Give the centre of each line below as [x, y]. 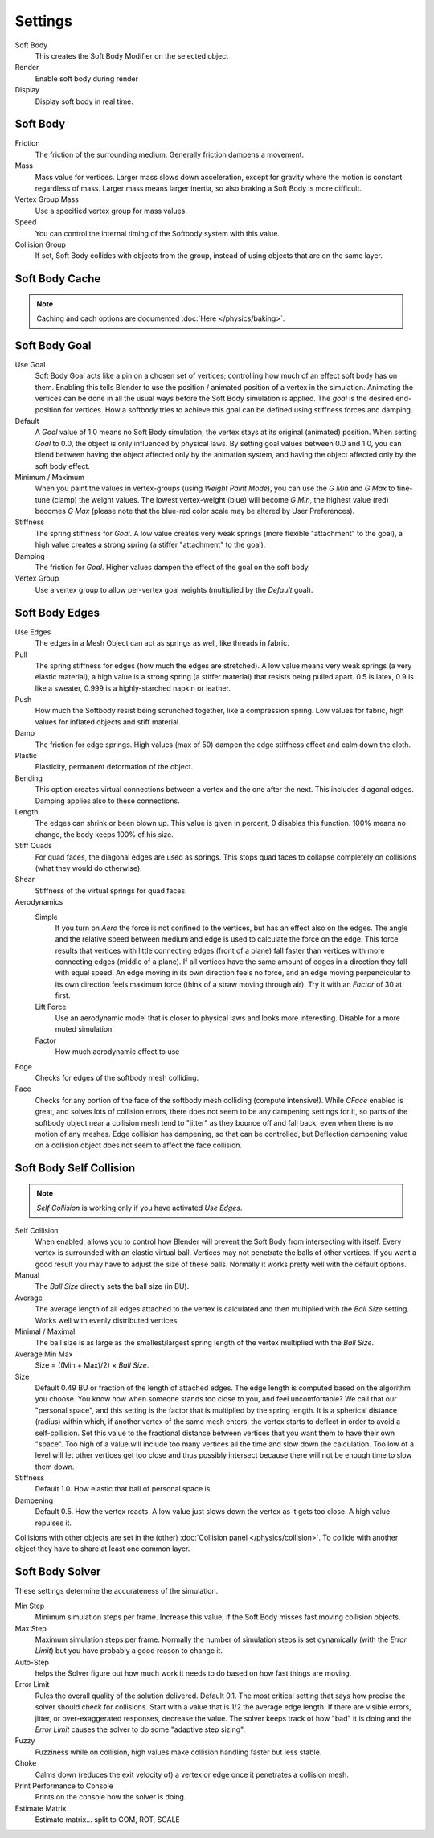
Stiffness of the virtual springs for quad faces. [111, 890]
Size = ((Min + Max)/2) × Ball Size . [92, 1365]
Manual [27, 1275]
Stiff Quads [33, 846]
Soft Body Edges [57, 612]
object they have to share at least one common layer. [102, 1549]
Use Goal [30, 365]
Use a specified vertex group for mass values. [111, 211]
